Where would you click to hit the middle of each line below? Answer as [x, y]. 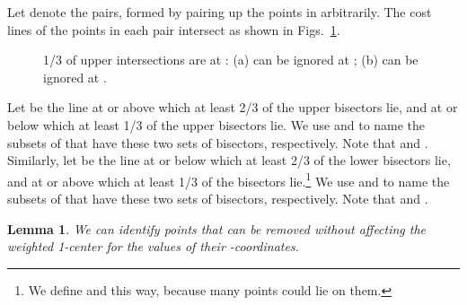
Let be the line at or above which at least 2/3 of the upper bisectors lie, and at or [233, 107]
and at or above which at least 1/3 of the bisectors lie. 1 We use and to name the [229, 179]
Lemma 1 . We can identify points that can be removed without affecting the [217, 228]
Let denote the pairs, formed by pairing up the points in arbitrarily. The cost [220, 12]
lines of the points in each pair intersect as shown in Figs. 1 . [174, 29]
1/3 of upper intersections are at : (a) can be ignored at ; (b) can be [231, 60]
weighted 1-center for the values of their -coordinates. [153, 246]
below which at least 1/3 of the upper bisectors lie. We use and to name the [216, 124]
